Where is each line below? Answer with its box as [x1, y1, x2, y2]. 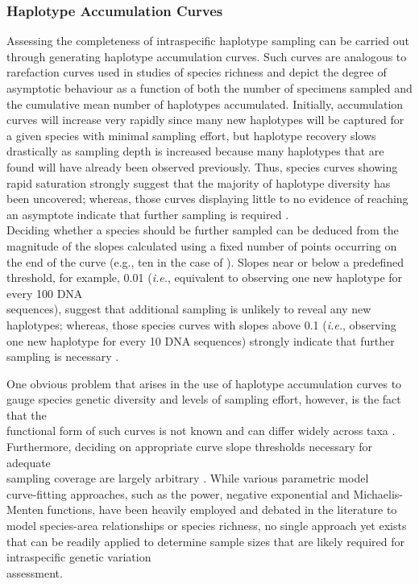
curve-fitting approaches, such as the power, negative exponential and [6, 485, 350, 502]
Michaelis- [353, 485, 403, 502]
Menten [6, 501, 44, 518]
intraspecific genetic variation [6, 549, 151, 565]
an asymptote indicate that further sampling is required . [6, 205, 289, 222]
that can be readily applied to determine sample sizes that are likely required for [6, 532, 404, 549]
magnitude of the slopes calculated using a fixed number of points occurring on [6, 237, 397, 254]
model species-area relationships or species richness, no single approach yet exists [6, 517, 407, 534]
